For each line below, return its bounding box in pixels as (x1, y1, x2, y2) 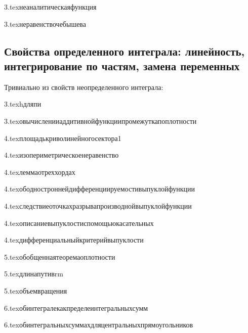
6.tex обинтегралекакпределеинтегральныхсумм (4, 302, 148, 313)
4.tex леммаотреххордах (4, 166, 75, 177)
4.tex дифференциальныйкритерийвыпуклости (4, 234, 144, 245)
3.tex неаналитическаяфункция (4, 2, 97, 12)
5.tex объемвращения (4, 285, 67, 296)
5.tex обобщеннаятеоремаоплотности (4, 251, 115, 262)
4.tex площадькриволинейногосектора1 (4, 132, 121, 143)
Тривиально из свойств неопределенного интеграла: (4, 81, 163, 92)
